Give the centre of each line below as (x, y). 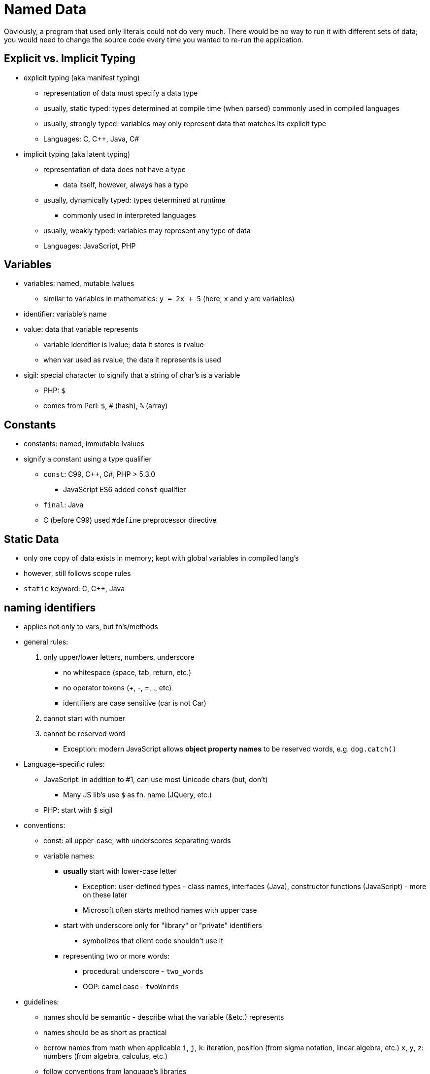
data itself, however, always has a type (126, 184)
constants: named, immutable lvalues (84, 444)
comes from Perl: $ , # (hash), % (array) (106, 406)
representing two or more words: (116, 956)
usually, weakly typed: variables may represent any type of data (147, 230)
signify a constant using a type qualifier (88, 459)
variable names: (69, 856)
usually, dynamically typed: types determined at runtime (134, 200)
